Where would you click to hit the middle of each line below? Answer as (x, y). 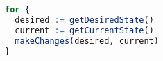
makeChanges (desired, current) (87, 41)
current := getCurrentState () (84, 30)
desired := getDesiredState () (84, 20)
